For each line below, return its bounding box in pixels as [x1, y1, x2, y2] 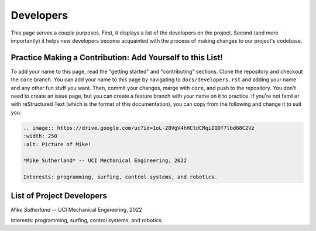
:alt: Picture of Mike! [23, 141, 92, 147]
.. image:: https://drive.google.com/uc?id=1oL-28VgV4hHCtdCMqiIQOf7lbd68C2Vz [23, 125, 255, 131]
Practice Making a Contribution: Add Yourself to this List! [11, 53, 224, 63]
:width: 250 [23, 133, 58, 140]
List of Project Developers [11, 191, 108, 201]
